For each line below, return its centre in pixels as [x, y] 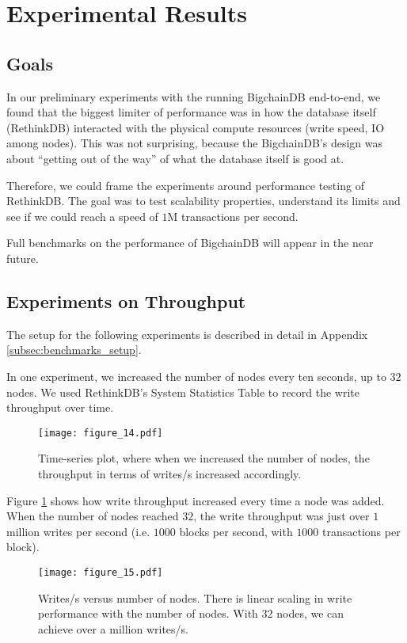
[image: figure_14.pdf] [101, 433]
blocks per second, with [236, 531]
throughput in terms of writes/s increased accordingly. [170, 473]
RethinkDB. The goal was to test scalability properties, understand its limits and [203, 201]
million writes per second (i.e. [78, 531]
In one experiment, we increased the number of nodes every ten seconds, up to [196, 376]
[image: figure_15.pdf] [101, 572]
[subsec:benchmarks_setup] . [74, 350]
